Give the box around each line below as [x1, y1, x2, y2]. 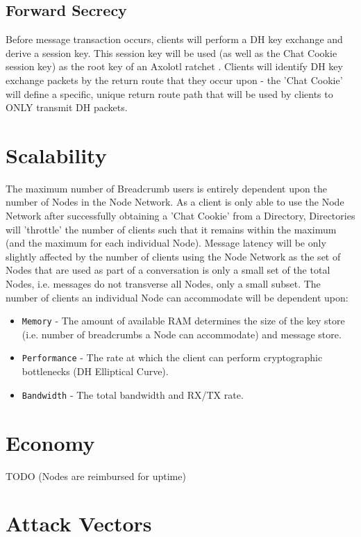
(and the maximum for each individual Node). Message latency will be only [6, 236, 326, 250]
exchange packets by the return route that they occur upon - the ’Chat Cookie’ [6, 72, 343, 87]
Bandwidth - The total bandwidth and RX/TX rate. [22, 387, 244, 402]
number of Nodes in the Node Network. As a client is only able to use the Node [6, 195, 344, 209]
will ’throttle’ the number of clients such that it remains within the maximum [6, 222, 337, 236]
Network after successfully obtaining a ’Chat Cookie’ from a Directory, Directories [6, 208, 355, 223]
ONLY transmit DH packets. [6, 100, 128, 115]
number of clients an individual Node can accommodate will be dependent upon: [6, 290, 349, 304]
